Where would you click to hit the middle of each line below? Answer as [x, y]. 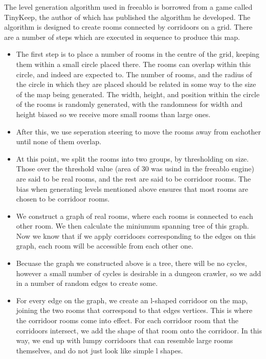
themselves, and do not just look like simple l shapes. [99, 350]
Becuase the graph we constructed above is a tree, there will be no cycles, [131, 263]
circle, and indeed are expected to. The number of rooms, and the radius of [134, 74]
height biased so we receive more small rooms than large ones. [113, 114]
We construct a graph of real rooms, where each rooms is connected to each [135, 216]
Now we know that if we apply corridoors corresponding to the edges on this [136, 235]
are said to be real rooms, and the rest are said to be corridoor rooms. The [134, 178]
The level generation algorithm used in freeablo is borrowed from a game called [128, 7]
